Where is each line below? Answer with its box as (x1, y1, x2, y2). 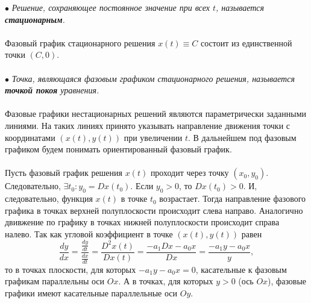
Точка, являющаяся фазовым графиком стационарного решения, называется (11, 72, 295, 84)
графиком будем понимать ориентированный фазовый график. (5, 143, 232, 155)
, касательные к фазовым (195, 263, 287, 275)
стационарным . (5, 13, 65, 25)
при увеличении (124, 131, 183, 143)
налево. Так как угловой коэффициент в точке (5, 227, 173, 240)
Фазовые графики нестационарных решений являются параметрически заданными (5, 107, 307, 120)
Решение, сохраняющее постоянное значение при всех (11, 1, 210, 13)
